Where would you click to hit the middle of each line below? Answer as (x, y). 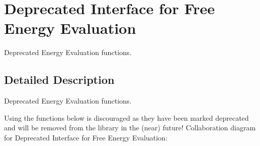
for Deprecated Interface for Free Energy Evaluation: (86, 137)
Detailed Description (59, 80)
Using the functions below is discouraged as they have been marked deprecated (126, 117)
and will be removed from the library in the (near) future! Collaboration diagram (130, 128)
